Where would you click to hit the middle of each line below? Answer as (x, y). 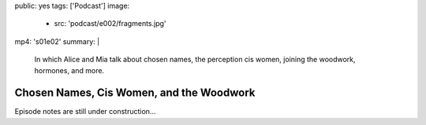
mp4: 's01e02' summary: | (57, 41)
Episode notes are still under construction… (85, 112)
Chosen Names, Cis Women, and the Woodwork (135, 93)
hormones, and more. (69, 70)
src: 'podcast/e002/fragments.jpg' (110, 24)
